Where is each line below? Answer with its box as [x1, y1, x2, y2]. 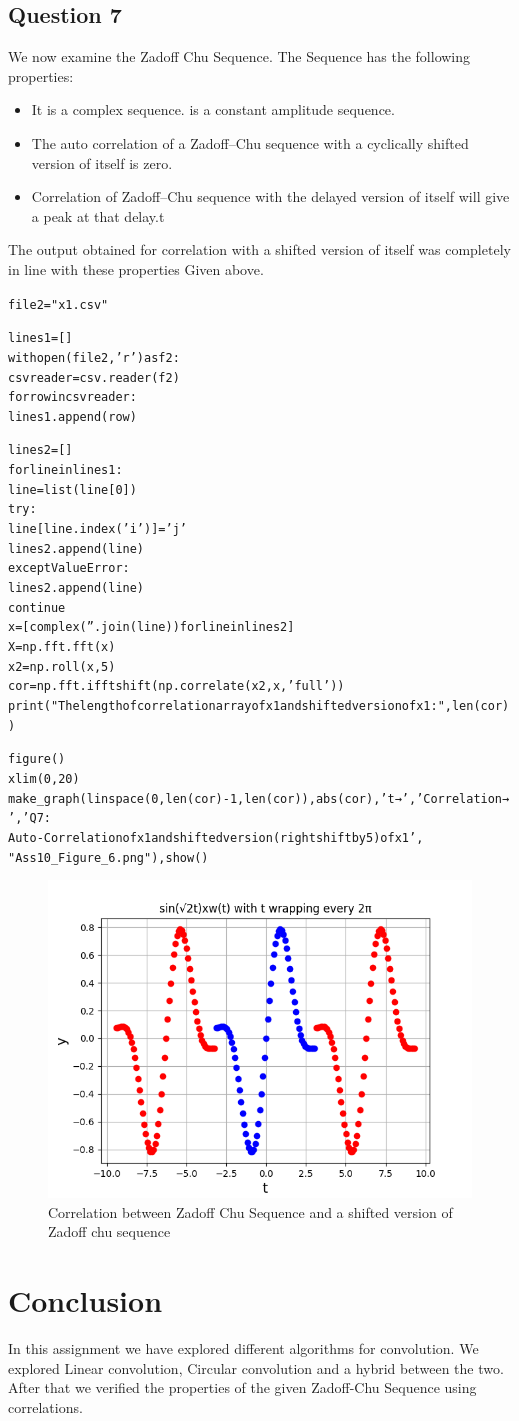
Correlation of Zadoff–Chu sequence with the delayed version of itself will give [31, 186, 510, 207]
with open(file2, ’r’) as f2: [8, 350, 180, 365]
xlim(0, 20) [8, 771, 80, 786]
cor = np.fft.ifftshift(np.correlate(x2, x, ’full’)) [8, 679, 345, 694]
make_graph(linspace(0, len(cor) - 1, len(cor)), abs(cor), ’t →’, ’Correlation [8, 791, 503, 806]
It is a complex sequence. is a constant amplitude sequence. [31, 99, 395, 120]
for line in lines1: [8, 463, 123, 478]
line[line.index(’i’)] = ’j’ [8, 522, 187, 537]
